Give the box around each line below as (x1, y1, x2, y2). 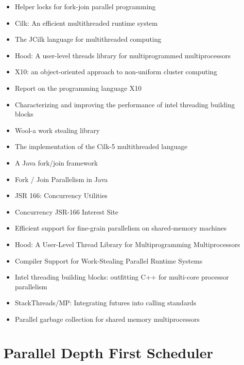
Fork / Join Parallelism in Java (15, 174, 108, 184)
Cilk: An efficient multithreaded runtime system (15, 17, 158, 28)
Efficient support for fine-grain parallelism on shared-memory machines (15, 223, 227, 233)
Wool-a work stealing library (15, 125, 100, 135)
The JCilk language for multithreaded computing (15, 34, 161, 44)
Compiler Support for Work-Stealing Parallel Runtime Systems (15, 255, 203, 265)
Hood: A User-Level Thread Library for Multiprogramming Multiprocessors (15, 239, 240, 249)
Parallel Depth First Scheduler (3, 342, 213, 362)
